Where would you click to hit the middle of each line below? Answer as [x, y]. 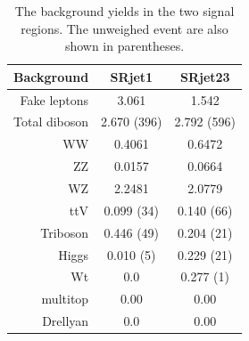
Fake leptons [54, 99]
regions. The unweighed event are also [124, 28]
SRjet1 [132, 76]
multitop [65, 299]
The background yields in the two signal [124, 11]
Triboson [65, 232]
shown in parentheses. [124, 46]
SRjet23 [205, 76]
